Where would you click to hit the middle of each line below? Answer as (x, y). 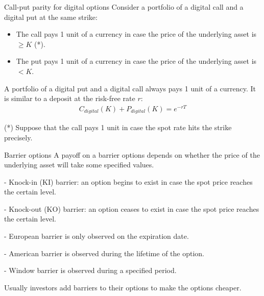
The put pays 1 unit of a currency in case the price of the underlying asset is (136, 61)
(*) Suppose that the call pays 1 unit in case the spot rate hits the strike (118, 127)
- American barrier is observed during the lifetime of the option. (104, 253)
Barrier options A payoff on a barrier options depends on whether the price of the (132, 154)
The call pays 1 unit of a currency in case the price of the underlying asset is (136, 34)
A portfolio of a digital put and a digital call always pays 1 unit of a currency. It (130, 88)
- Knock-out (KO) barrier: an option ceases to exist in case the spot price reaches (132, 208)
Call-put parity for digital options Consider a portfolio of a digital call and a (124, 7)
